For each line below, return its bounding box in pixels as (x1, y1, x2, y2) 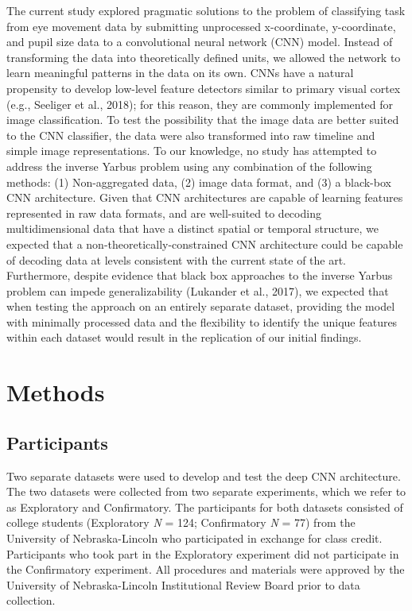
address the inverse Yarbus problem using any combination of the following (6, 157, 372, 174)
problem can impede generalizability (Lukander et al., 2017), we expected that (6, 282, 389, 299)
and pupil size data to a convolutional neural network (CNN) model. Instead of (6, 33, 393, 50)
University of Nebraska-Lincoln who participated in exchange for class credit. (6, 530, 383, 547)
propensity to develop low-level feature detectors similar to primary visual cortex (6, 79, 401, 96)
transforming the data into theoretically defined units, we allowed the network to (6, 48, 401, 65)
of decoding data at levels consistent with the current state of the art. (6, 251, 347, 268)
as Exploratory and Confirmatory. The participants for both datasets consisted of (6, 498, 403, 515)
